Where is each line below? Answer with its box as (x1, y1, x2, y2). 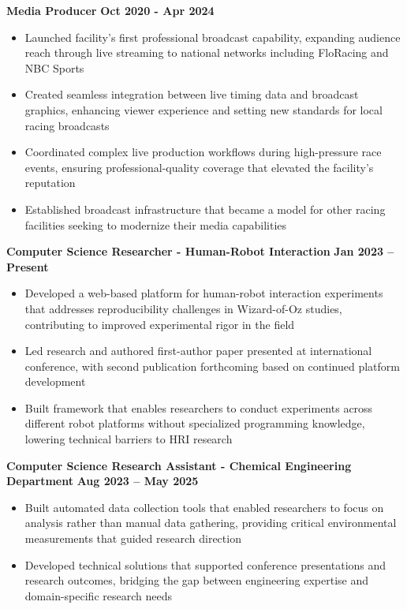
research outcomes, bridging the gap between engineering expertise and (24, 572, 368, 588)
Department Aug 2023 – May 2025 (6, 473, 199, 489)
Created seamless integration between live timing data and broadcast (24, 86, 359, 103)
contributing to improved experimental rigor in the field (24, 316, 295, 332)
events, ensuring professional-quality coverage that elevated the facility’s (24, 159, 374, 175)
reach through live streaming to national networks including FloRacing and (24, 44, 389, 61)
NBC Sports (24, 59, 84, 76)
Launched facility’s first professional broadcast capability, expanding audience (24, 28, 401, 45)
